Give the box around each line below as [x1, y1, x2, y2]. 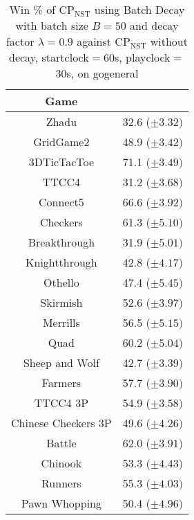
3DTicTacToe [28, 154, 95, 170]
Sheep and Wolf [23, 355, 99, 370]
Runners [41, 475, 81, 491]
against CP [77, 33, 130, 49]
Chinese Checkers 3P [11, 415, 112, 431]
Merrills [42, 314, 80, 330]
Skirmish [40, 294, 83, 310]
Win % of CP [9, 1, 75, 17]
